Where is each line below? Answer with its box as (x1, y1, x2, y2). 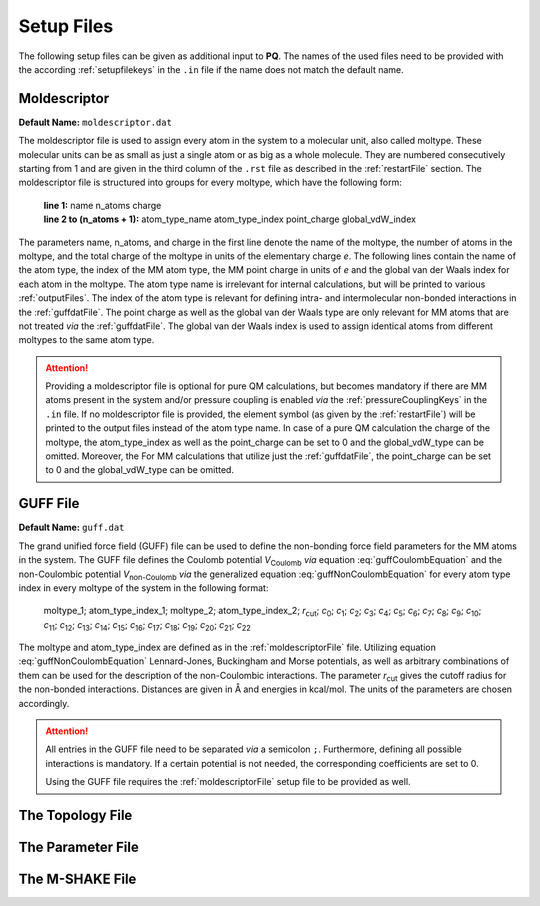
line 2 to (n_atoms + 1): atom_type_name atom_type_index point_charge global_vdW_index (43, 213, 417, 225)
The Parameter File (18, 839, 139, 856)
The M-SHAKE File (18, 871, 137, 888)
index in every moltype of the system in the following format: (18, 581, 269, 594)
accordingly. (18, 697, 70, 709)
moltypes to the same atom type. (18, 334, 155, 346)
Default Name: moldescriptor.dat (18, 116, 172, 128)
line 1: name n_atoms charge (43, 199, 162, 211)
